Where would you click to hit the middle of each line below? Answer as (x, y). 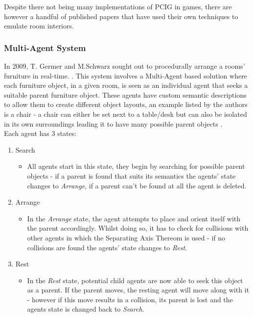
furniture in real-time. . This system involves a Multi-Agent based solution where (126, 75)
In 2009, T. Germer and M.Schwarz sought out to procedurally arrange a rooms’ (125, 66)
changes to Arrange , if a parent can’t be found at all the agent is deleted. (137, 185)
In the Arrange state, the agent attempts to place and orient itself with (134, 218)
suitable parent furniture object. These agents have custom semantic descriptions (125, 94)
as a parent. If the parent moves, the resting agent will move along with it (138, 290)
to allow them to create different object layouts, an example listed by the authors (126, 104)
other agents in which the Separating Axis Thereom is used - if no (126, 237)
